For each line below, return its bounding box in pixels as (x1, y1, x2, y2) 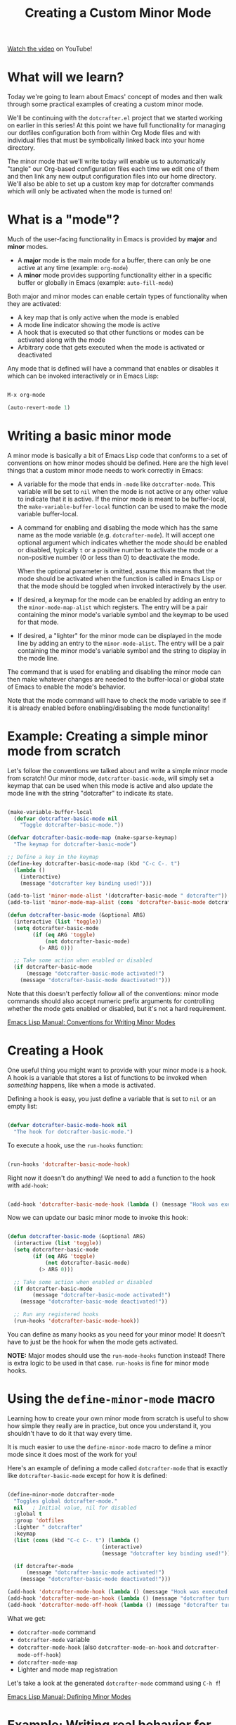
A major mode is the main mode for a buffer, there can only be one (17, 256, 211, 265)
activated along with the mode (17, 336, 105, 344)
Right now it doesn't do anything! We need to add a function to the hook (7, 1173, 216, 1182)
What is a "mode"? (7, 212, 120, 228)
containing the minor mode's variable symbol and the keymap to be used (17, 610, 229, 618)
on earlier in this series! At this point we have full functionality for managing (7, 121, 226, 129)
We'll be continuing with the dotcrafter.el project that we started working (7, 114, 223, 122)
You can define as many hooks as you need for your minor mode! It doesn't (7, 1330, 225, 1338)
